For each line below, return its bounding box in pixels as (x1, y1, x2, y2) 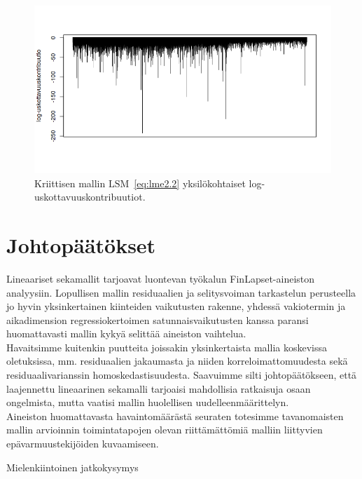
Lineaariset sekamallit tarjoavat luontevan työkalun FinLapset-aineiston (6, 271, 315, 285)
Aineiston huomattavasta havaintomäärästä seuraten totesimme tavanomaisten (6, 408, 344, 423)
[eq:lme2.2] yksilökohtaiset (134, 175, 246, 190)
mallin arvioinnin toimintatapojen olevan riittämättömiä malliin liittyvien (6, 422, 323, 437)
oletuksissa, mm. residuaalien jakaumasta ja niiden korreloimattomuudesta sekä (6, 353, 348, 368)
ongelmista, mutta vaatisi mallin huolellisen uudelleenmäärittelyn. (6, 395, 289, 410)
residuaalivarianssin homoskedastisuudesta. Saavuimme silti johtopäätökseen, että (6, 367, 357, 382)
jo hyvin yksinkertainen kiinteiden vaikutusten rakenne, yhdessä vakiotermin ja (6, 299, 346, 313)
